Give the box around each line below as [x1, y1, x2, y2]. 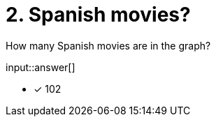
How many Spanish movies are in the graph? [6, 39, 211, 52]
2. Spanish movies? [6, 3, 191, 26]
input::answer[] [6, 61, 75, 73]
